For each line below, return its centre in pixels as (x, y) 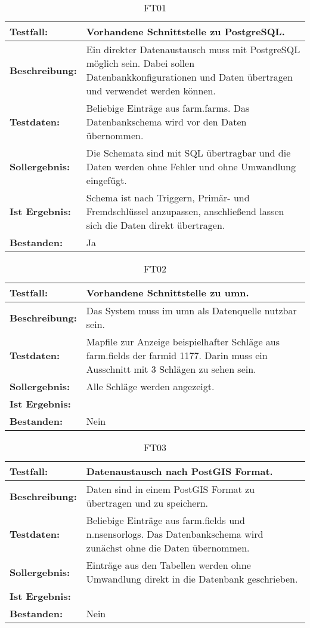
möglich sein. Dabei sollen (140, 63)
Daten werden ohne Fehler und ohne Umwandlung (191, 166)
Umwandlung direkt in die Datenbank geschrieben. (192, 579)
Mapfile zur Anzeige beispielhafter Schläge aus (183, 341)
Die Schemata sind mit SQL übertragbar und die (188, 153)
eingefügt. (106, 180)
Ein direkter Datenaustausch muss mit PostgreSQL (193, 49)
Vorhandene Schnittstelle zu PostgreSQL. (185, 31)
